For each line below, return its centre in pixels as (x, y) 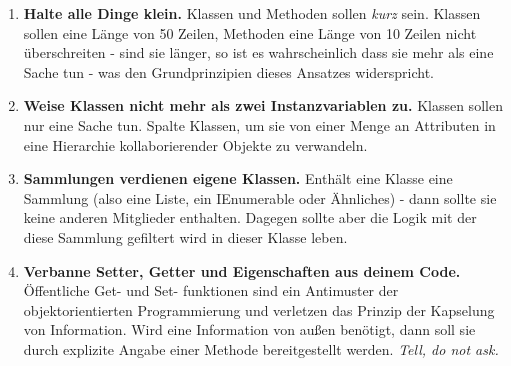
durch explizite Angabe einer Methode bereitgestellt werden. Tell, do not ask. (261, 348)
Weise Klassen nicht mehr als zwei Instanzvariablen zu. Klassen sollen (263, 105)
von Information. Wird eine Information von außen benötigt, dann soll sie (249, 329)
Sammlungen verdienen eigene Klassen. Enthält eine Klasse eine (238, 178)
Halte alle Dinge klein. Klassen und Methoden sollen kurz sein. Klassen (252, 13)
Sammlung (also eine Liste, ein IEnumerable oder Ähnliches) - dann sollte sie (260, 197)
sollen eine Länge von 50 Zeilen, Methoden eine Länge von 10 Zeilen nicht (250, 32)
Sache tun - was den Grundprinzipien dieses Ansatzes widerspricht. (229, 71)
